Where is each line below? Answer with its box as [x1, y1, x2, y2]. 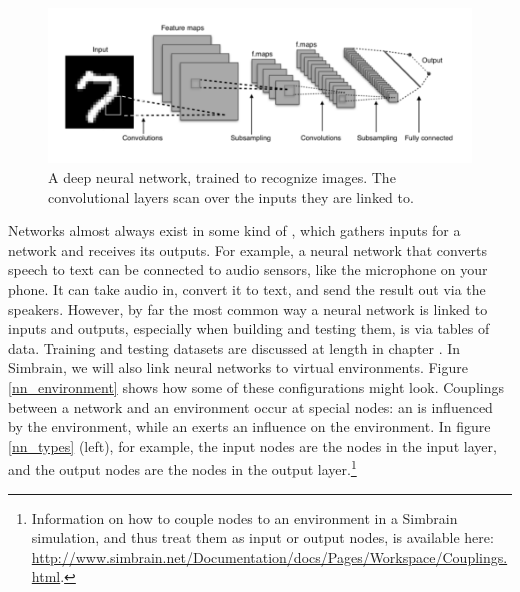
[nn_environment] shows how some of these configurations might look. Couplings [8, 376, 504, 397]
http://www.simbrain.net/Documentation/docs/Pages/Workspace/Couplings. [31, 546, 508, 567]
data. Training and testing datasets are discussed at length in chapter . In [8, 337, 461, 358]
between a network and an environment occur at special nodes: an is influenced [8, 396, 493, 417]
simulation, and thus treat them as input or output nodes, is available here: [31, 527, 494, 548]
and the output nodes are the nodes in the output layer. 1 [8, 456, 357, 480]
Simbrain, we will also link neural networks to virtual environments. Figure [8, 357, 468, 378]
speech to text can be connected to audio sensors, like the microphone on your [8, 259, 488, 280]
